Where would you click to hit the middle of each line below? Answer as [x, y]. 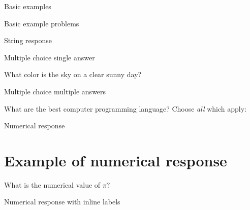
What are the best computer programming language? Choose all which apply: [125, 108]
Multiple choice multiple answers [55, 91]
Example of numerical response [116, 160]
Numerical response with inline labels [62, 202]
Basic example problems [42, 23]
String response [28, 40]
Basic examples [28, 6]
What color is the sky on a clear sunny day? [73, 74]
